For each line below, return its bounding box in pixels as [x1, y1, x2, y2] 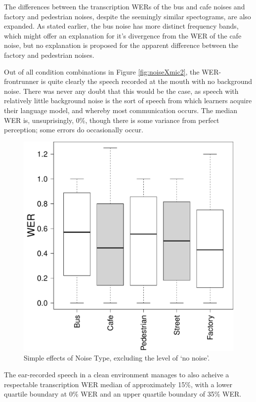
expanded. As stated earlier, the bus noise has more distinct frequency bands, [4, 21, 239, 31]
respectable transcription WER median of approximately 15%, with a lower [4, 379, 232, 389]
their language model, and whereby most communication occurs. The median [4, 105, 237, 115]
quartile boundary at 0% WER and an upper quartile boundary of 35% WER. [4, 389, 242, 399]
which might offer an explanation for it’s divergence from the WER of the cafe [4, 30, 242, 40]
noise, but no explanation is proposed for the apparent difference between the [4, 40, 239, 50]
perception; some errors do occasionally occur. [4, 124, 143, 135]
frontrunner [4, 76, 39, 86]
